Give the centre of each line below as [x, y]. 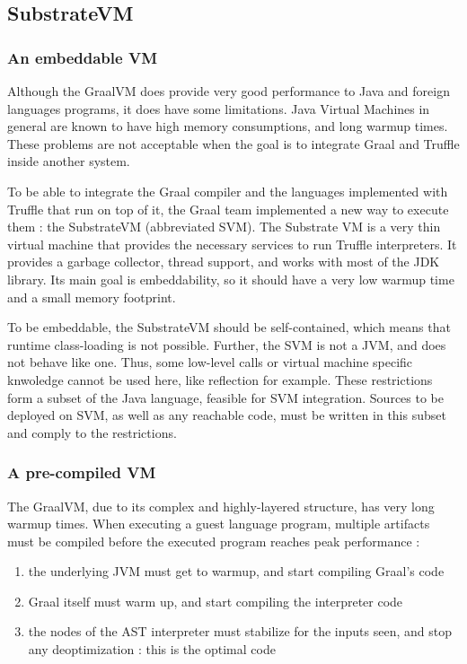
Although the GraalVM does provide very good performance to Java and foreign [229, 91]
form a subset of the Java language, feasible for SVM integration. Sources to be [225, 397]
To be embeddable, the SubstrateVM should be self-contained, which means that [229, 327]
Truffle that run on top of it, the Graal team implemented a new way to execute [228, 209]
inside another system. [69, 161]
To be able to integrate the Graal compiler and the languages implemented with [228, 191]
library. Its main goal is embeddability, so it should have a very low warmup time [231, 279]
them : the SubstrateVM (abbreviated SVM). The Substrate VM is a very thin [224, 227]
